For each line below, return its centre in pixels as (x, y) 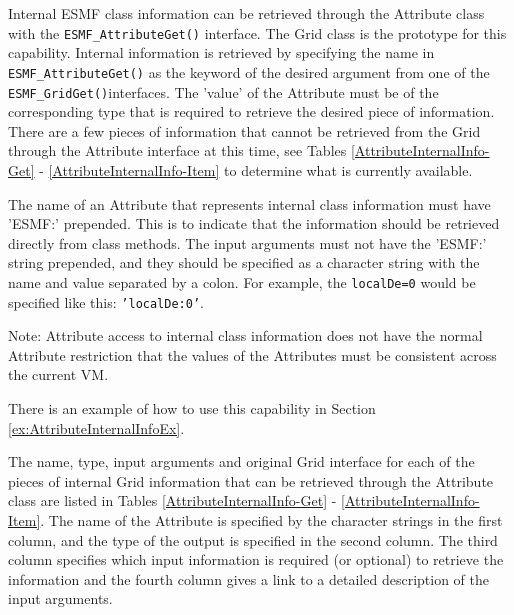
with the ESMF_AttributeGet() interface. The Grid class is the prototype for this (257, 32)
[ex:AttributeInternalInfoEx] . (96, 427)
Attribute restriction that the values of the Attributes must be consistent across (252, 354)
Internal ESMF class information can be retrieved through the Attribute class (246, 13)
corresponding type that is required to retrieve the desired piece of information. (251, 111)
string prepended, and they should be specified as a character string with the (244, 262)
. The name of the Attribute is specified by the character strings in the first (271, 519)
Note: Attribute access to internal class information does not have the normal (245, 335)
